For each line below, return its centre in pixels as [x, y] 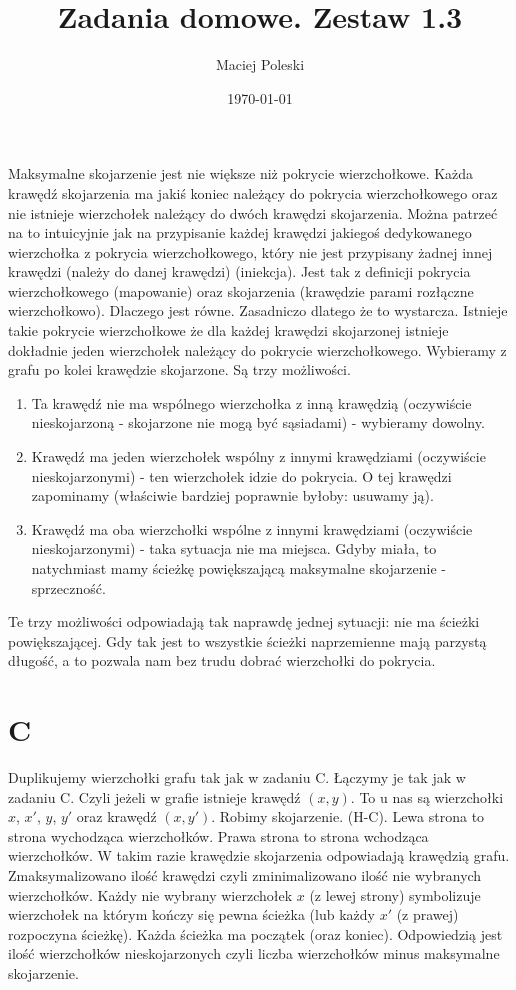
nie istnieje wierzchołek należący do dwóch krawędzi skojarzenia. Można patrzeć [253, 212]
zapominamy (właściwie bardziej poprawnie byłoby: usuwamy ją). [232, 495]
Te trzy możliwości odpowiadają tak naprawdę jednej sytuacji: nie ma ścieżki [244, 621]
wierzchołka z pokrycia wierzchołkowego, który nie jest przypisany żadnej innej [250, 251]
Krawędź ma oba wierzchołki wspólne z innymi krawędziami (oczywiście [252, 528]
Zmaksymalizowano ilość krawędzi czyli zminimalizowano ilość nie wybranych [245, 875]
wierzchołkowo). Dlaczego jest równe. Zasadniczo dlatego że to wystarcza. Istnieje [258, 310]
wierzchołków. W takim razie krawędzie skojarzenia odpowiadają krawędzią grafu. [259, 855]
